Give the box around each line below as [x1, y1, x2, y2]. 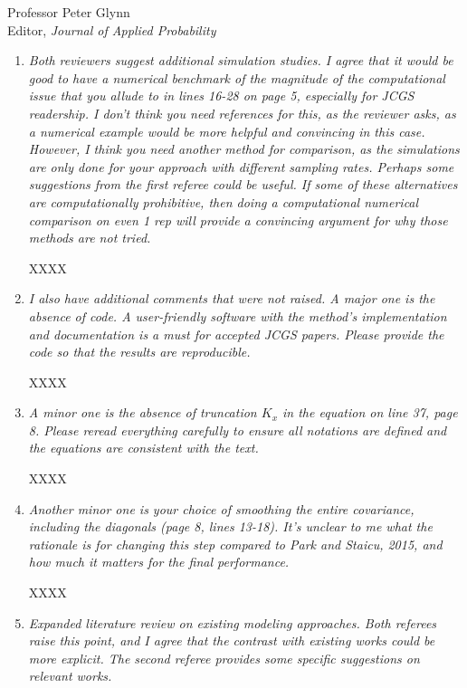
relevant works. [28, 666, 112, 685]
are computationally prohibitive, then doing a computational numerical [28, 192, 419, 211]
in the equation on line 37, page [282, 403, 458, 422]
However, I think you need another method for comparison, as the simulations [28, 139, 460, 158]
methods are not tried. [28, 228, 151, 247]
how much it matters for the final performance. [28, 552, 290, 571]
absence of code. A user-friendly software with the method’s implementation [28, 306, 447, 325]
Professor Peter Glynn [7, 3, 130, 21]
